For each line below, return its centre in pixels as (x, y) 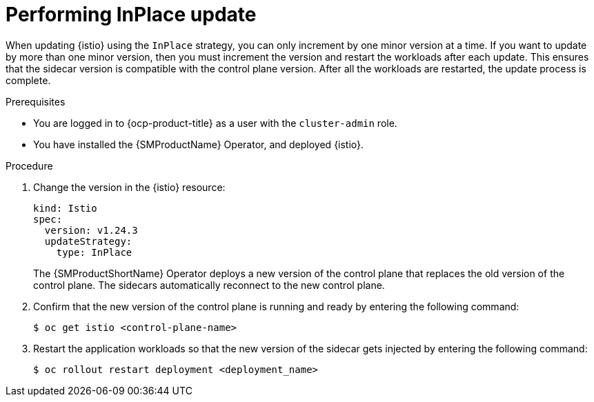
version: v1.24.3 (91, 230)
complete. (28, 80)
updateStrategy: (88, 241)
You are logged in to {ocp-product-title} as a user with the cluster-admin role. (215, 123)
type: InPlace (94, 252)
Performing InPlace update (131, 14)
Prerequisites (36, 101)
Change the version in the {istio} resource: (129, 187)
